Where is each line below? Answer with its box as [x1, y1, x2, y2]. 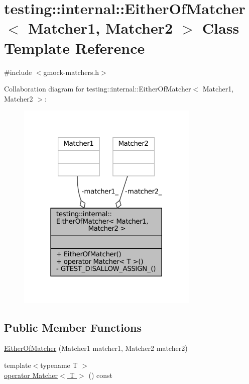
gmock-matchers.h [43, 66, 99, 77]
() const [88, 369, 113, 380]
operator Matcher [4, 369, 58, 380]
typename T [40, 360, 78, 370]
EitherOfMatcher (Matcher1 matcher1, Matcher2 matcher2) [4, 343, 188, 353]
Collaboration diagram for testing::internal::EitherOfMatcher [4, 83, 191, 94]
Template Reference [4, 37, 145, 58]
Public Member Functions [4, 319, 142, 335]
